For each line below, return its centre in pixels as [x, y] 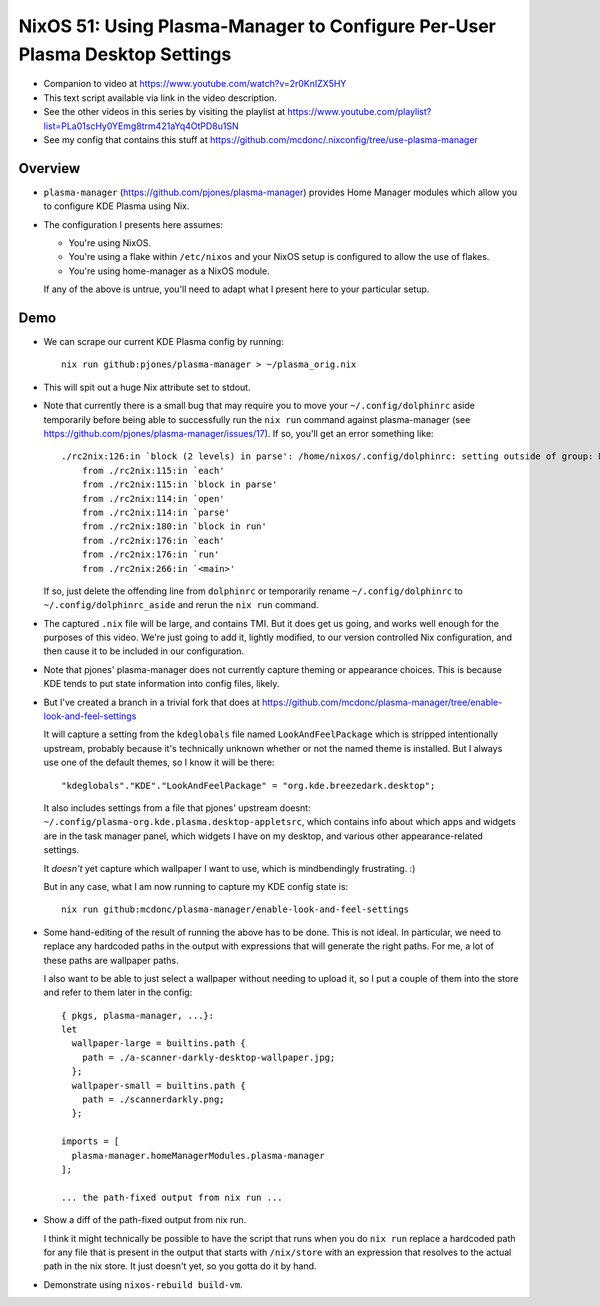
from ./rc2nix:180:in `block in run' [174, 526]
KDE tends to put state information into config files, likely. [161, 684]
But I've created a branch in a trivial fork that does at [151, 702]
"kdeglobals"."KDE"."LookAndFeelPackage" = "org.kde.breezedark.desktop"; [248, 785]
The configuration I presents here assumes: [133, 224]
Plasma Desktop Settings [125, 54]
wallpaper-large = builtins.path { [159, 1043]
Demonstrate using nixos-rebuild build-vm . [143, 1284]
